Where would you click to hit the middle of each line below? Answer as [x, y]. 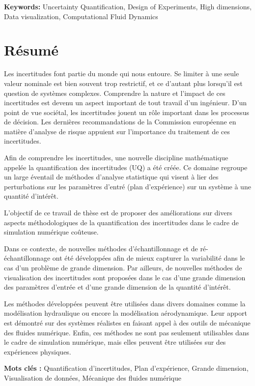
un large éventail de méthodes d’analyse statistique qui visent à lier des [111, 177]
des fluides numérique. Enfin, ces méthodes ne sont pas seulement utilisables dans [127, 332]
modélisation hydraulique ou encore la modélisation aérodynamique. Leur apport [126, 313]
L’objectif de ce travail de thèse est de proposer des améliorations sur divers [118, 213]
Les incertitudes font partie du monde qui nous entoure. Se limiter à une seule [122, 74]
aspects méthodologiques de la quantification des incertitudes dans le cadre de [121, 222]
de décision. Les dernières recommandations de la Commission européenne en [120, 122]
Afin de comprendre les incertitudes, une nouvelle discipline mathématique [116, 158]
